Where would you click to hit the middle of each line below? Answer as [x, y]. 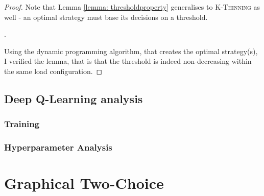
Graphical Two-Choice [84, 183]
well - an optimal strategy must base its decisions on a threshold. [106, 17]
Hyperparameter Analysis [58, 147]
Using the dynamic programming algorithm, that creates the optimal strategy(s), [131, 51]
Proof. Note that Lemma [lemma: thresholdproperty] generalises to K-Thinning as [132, 7]
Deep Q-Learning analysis [74, 98]
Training [22, 124]
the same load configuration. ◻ [53, 71]
